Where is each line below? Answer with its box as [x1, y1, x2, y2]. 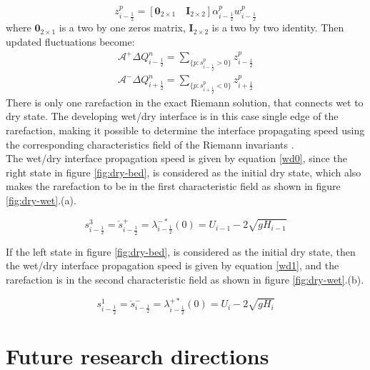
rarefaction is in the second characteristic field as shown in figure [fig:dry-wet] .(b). [6, 271, 364, 286]
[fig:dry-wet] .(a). [6, 192, 76, 207]
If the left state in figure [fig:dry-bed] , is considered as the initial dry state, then [6, 244, 356, 259]
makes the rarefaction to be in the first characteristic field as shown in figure [6, 179, 341, 194]
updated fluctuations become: [6, 34, 135, 49]
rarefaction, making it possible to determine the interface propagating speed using [6, 123, 365, 137]
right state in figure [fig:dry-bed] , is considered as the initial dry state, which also [6, 164, 361, 179]
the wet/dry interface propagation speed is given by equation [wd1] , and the [6, 258, 339, 273]
